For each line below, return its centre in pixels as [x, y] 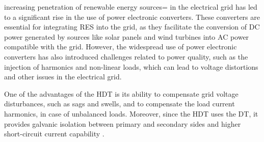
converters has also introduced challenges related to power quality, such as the [126, 56]
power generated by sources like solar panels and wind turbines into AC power [127, 36]
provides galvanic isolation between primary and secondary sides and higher [123, 123]
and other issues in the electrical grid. [63, 77]
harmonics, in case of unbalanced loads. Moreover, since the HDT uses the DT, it [131, 113]
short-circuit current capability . [54, 134]
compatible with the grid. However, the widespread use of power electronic [121, 47]
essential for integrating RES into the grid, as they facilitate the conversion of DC [132, 27]
